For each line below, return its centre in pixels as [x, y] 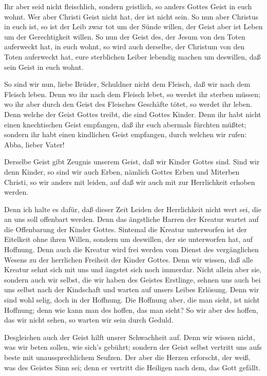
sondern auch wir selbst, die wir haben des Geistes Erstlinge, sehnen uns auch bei [132, 279]
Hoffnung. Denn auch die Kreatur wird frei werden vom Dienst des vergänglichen [131, 249]
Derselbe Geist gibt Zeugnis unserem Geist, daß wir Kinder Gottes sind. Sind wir [132, 162]
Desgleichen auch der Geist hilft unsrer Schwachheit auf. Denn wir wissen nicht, [130, 337]
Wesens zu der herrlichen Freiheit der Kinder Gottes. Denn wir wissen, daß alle [129, 259]
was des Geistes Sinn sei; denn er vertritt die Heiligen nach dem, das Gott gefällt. [132, 367]
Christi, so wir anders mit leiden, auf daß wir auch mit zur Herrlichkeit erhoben [130, 182]
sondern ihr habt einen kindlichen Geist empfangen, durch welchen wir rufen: [126, 134]
